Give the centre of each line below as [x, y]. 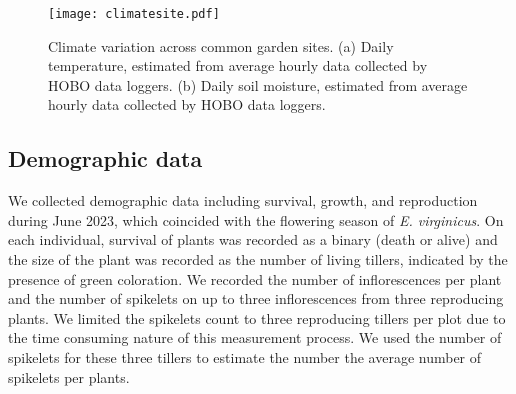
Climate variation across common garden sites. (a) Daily [221, 45]
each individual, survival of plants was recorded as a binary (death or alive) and [253, 239]
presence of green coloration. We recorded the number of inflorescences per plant [255, 278]
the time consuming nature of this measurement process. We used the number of [255, 337]
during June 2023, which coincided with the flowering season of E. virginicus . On [256, 219]
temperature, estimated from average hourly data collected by [238, 65]
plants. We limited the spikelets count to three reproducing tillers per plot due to [257, 317]
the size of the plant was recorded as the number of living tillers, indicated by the [258, 259]
